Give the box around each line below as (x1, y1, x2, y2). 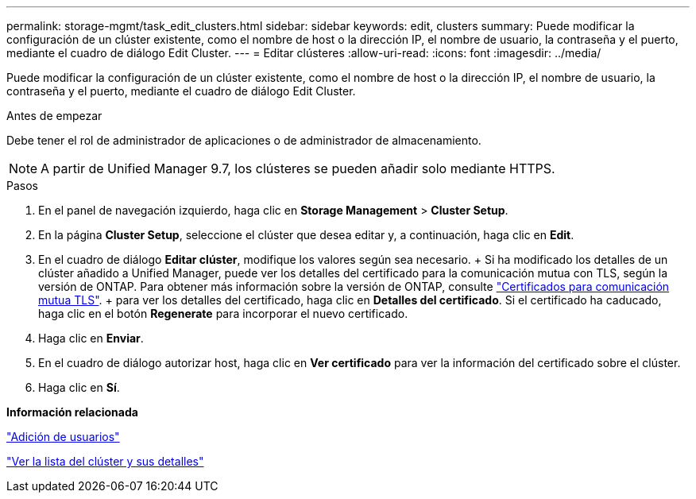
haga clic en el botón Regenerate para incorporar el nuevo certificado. (38, 307, 408, 320)
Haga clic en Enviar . (38, 331, 144, 345)
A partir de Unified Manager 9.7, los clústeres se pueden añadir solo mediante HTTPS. (41, 161, 555, 176)
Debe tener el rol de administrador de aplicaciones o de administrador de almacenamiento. (6, 133, 481, 147)
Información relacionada (6, 405, 138, 419)
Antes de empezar (6, 109, 102, 122)
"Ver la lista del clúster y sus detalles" (6, 455, 204, 468)
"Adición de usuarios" (6, 430, 120, 443)
